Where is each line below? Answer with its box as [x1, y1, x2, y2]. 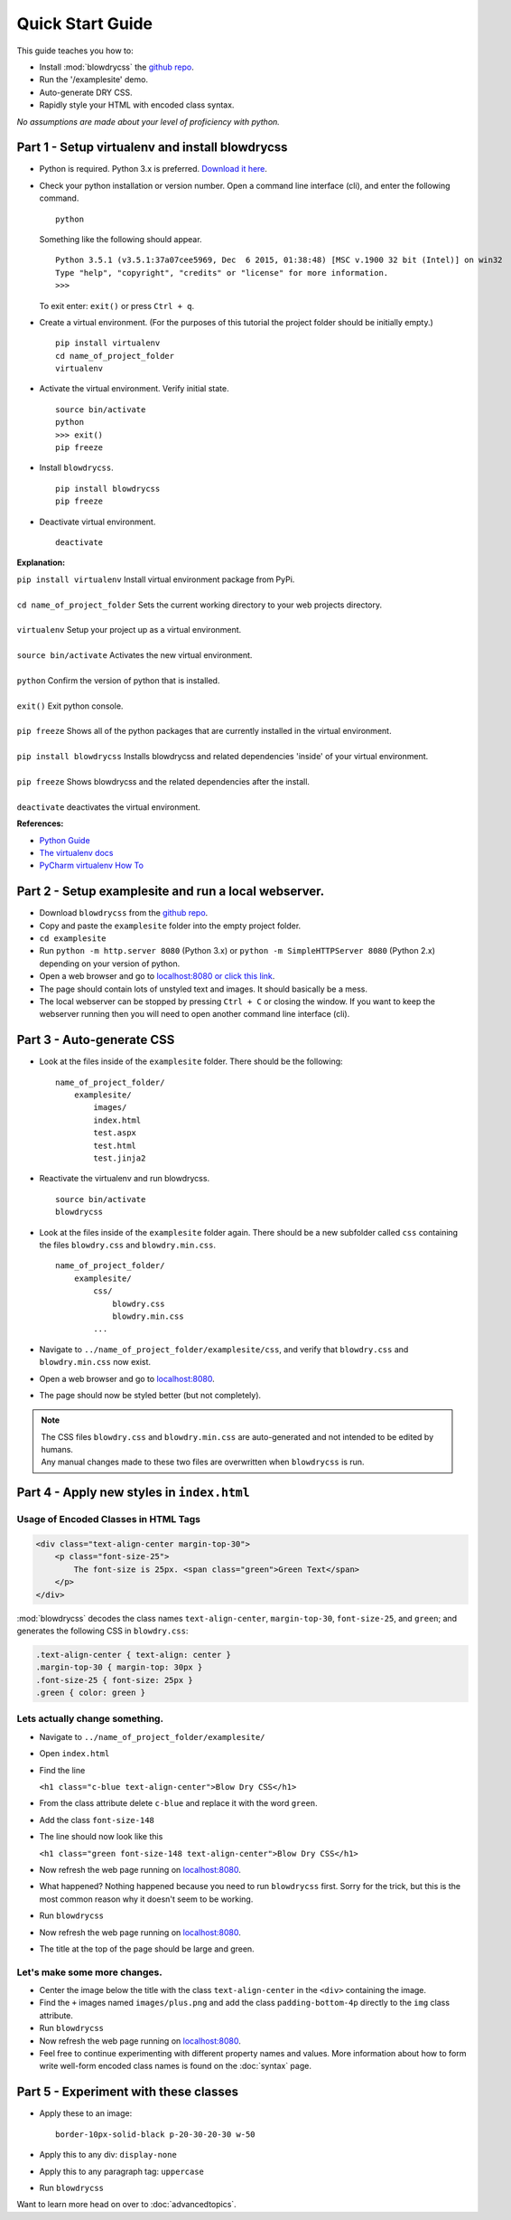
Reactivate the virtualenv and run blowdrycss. [39, 1173, 210, 1184]
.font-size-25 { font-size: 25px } [35, 1675, 193, 1685]
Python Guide [39, 834, 90, 845]
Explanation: [16, 557, 66, 569]
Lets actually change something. [16, 1713, 164, 1726]
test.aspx [93, 1128, 137, 1138]
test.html [93, 1140, 137, 1151]
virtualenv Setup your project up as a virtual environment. [16, 625, 242, 635]
